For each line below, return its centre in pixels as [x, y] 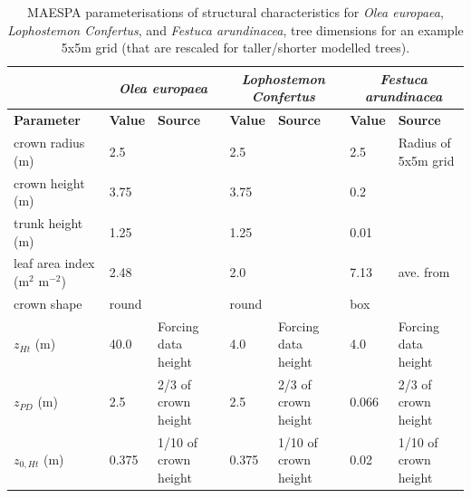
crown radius [49, 143]
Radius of [424, 143]
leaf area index [54, 263]
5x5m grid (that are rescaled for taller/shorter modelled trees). [235, 48]
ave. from [424, 272]
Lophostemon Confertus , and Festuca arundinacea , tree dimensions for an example [235, 29]
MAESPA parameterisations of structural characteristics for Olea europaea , [235, 12]
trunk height [48, 222]
